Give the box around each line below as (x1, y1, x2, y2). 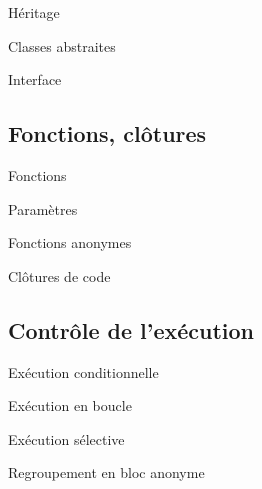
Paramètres (8, 198, 78, 219)
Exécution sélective (8, 428, 125, 449)
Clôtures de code (8, 265, 111, 286)
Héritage (8, 2, 60, 22)
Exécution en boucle (8, 395, 132, 416)
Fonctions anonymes (8, 232, 132, 253)
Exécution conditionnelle (8, 361, 159, 382)
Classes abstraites (8, 35, 116, 56)
